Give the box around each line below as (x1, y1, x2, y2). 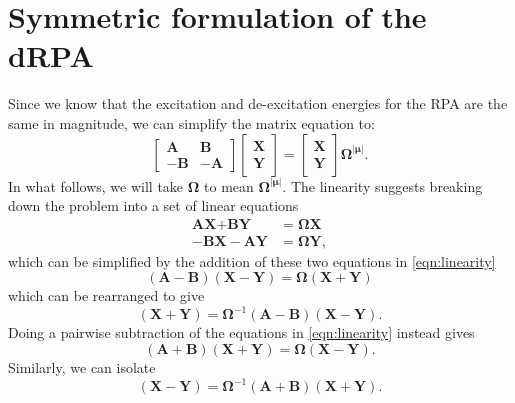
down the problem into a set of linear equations (8, 195, 299, 216)
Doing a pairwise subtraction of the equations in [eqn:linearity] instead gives (8, 322, 475, 343)
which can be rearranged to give (8, 285, 205, 306)
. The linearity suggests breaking (282, 175, 483, 196)
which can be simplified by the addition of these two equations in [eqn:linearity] (8, 250, 496, 271)
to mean (204, 175, 254, 196)
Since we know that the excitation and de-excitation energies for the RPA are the (8, 93, 508, 114)
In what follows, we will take (8, 175, 184, 196)
